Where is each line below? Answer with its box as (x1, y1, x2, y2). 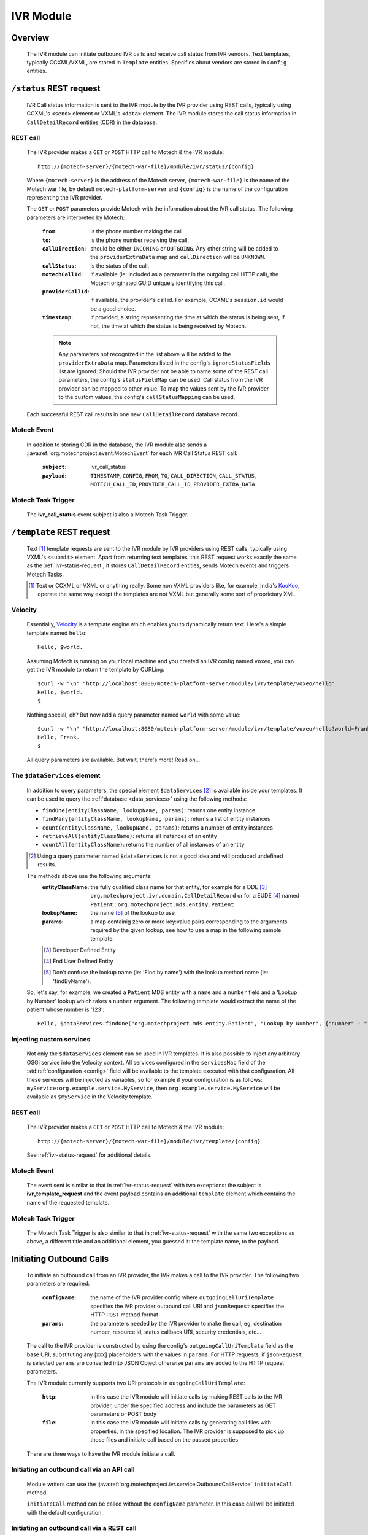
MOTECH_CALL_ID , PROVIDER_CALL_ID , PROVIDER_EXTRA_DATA (90, 481, 255, 488)
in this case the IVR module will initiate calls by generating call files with (90, 1419, 272, 1426)
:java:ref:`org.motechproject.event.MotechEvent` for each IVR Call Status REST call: (26, 449, 238, 457)
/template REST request (11, 527, 110, 537)
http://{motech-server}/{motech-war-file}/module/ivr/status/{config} (37, 163, 255, 170)
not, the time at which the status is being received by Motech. (90, 322, 247, 330)
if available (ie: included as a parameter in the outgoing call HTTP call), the (90, 271, 279, 278)
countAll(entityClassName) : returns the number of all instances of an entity (42, 841, 245, 849)
